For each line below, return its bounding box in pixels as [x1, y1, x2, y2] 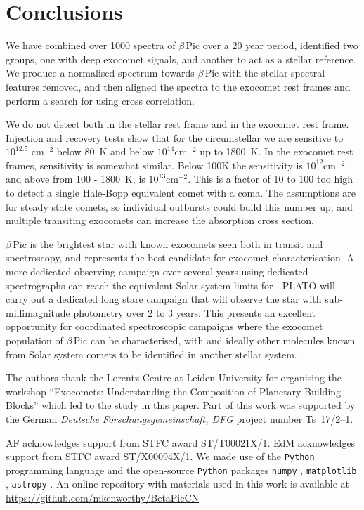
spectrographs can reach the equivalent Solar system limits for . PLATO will [6, 277, 335, 292]
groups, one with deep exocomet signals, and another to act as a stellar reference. [6, 51, 356, 66]
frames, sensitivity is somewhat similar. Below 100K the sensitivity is [6, 157, 303, 172]
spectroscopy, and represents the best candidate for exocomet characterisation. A [6, 250, 354, 265]
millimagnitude [6, 305, 70, 320]
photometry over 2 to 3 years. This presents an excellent [73, 305, 316, 320]
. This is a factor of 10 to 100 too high [188, 171, 353, 186]
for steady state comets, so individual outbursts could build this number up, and [6, 199, 353, 214]
